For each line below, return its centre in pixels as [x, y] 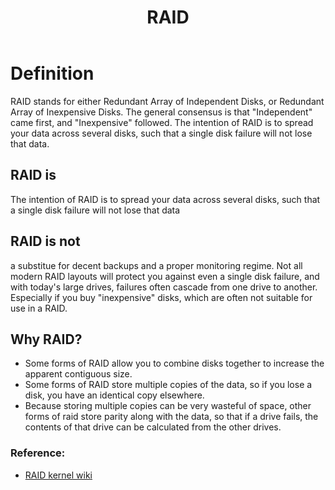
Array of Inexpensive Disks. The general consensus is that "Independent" [161, 112]
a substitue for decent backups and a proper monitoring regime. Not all [156, 265]
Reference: [38, 453]
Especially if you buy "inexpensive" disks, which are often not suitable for [161, 297]
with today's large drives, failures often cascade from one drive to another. [164, 287]
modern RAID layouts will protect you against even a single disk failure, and [165, 276]
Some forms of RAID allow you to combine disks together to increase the [174, 363]
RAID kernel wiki [58, 475]
